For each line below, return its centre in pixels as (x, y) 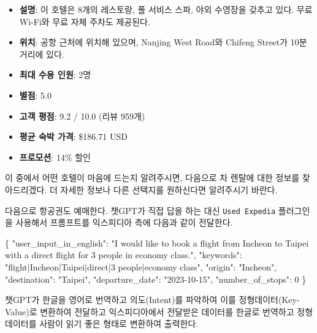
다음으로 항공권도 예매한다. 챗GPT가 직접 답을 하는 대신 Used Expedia (140, 210)
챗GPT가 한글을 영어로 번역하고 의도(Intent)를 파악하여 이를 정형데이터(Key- (152, 300)
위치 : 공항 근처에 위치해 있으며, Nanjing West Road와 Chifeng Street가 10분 (163, 42)
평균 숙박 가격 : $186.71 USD (73, 136)
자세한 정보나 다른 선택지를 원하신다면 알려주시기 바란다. (169, 189)
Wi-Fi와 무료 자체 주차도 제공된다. (85, 21)
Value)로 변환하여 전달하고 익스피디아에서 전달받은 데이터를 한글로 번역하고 (150, 311)
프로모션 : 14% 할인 (55, 157)
